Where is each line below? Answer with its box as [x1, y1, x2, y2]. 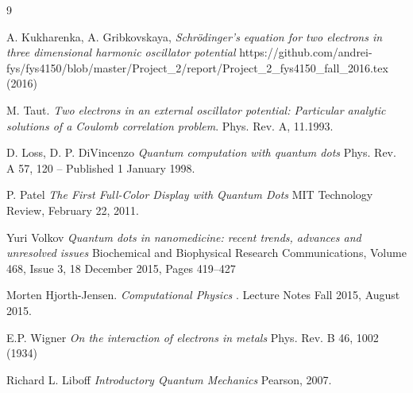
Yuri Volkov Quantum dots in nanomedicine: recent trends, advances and [6, 228, 361, 245]
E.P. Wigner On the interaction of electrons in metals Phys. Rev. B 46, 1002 [6, 329, 379, 345]
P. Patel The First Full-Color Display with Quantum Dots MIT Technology [6, 186, 373, 203]
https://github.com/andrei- [239, 44, 372, 60]
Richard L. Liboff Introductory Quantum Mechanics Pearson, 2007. [6, 371, 332, 387]
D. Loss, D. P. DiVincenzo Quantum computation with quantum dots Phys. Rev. [6, 144, 396, 161]
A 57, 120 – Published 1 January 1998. [6, 159, 195, 176]
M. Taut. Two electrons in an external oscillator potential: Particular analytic [6, 101, 386, 118]
